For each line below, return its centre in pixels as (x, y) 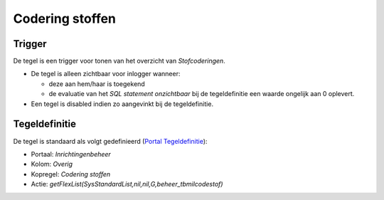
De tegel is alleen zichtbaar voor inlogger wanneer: (106, 74)
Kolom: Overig (52, 164)
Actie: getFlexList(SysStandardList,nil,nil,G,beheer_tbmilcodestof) (127, 184)
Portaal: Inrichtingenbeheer (71, 154)
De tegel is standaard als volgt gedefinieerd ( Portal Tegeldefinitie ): (110, 141)
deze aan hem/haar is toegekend (97, 84)
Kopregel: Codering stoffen (71, 174)
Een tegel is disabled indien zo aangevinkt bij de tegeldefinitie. (122, 104)
